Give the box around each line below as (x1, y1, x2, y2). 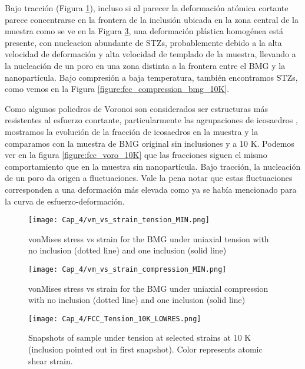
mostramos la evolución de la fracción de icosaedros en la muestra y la (5, 125, 258, 137)
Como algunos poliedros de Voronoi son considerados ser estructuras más (5, 102, 268, 114)
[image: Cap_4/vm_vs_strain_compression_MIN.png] (28, 265, 227, 274)
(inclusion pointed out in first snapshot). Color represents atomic (28, 343, 263, 355)
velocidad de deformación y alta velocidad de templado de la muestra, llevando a (5, 48, 296, 60)
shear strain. (28, 354, 73, 367)
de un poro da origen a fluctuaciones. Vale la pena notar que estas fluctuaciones (5, 172, 293, 184)
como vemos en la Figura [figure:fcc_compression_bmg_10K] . (5, 83, 230, 95)
